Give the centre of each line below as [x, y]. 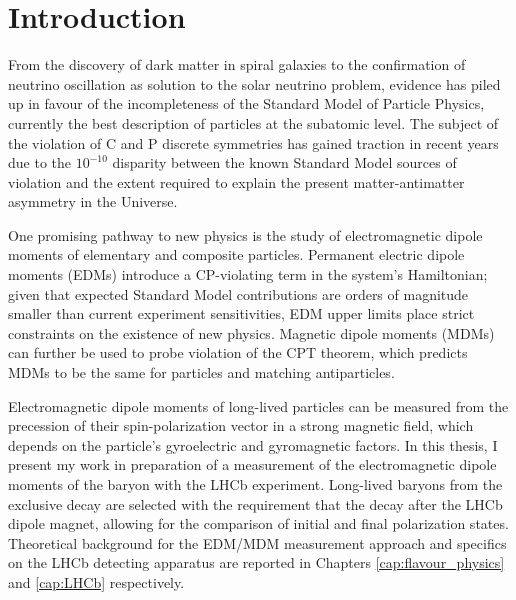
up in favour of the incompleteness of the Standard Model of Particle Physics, [246, 103]
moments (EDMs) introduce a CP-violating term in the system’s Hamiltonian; [248, 274]
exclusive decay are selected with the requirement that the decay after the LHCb [255, 503]
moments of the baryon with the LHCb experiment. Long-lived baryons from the [255, 484]
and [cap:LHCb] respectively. [96, 581]
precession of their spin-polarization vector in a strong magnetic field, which [241, 425]
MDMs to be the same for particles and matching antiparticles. [201, 372]
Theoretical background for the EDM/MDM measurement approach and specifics [257, 542]
